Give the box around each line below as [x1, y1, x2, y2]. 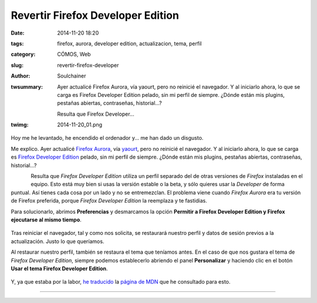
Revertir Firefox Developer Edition [11, 9, 179, 22]
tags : [11, 40, 24, 47]
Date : [11, 29, 25, 36]
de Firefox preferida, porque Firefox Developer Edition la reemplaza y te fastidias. [11, 197, 208, 204]
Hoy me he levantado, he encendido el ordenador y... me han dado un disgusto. [11, 134, 204, 142]
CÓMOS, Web [57, 51, 91, 58]
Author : [11, 72, 31, 79]
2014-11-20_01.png [57, 121, 103, 129]
